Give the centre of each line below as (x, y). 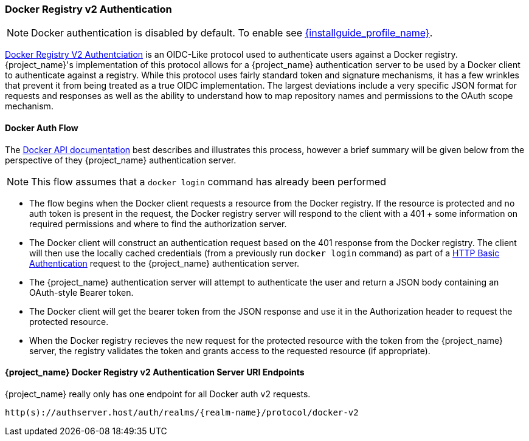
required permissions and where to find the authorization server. (158, 224)
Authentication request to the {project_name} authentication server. (164, 263)
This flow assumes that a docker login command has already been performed (209, 181)
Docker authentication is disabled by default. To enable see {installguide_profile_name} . (232, 33)
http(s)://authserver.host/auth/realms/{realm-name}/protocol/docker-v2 (182, 412)
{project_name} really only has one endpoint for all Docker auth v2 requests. (158, 394)
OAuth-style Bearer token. (81, 292)
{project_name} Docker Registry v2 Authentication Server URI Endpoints (155, 372)
